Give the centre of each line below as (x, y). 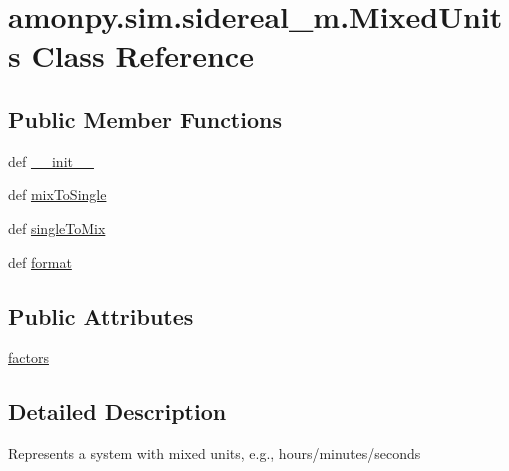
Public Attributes (101, 315)
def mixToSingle (57, 194)
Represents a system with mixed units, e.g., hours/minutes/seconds (214, 453)
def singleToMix (57, 227)
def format (40, 261)
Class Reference (142, 55)
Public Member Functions (145, 118)
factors (28, 357)
